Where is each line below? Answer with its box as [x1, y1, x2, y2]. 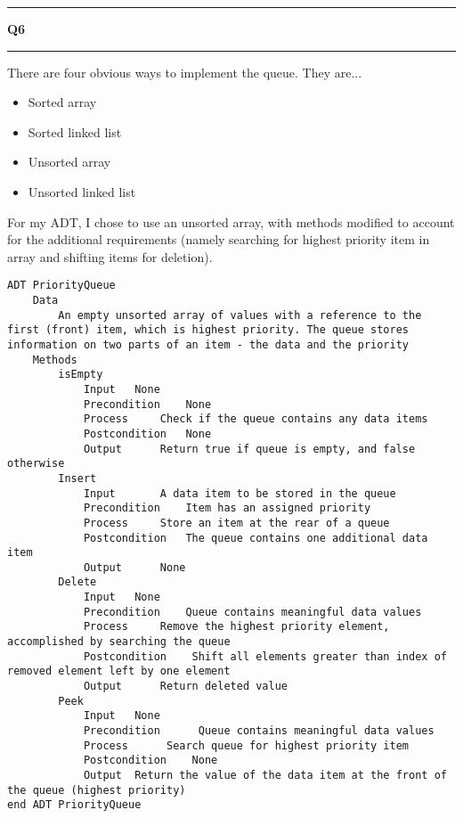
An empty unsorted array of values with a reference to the [58, 308, 422, 322]
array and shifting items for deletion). [7, 247, 213, 266]
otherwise [7, 457, 65, 470]
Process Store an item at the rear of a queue [83, 516, 390, 529]
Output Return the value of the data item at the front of [83, 769, 447, 781]
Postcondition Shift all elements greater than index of [83, 650, 447, 663]
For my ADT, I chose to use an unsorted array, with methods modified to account [7, 212, 455, 231]
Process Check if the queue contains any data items [83, 413, 428, 426]
